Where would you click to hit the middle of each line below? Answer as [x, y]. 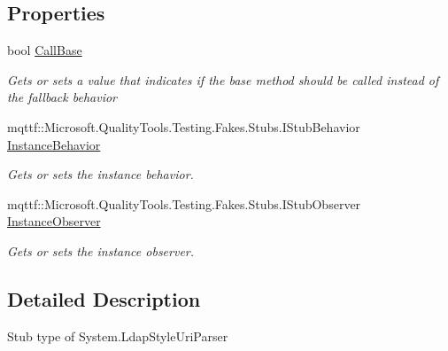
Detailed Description [104, 298]
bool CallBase [45, 50]
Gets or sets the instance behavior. [100, 174]
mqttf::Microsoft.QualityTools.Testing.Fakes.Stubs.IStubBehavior [184, 126]
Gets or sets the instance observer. [101, 250]
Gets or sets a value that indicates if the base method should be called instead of [223, 79]
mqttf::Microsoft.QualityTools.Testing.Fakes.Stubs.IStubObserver [184, 203]
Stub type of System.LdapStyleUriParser [118, 335]
